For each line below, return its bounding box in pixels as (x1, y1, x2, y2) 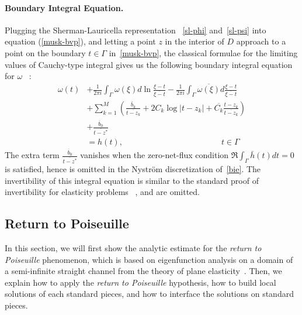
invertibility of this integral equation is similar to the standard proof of (5, 174, 259, 186)
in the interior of (165, 35, 224, 47)
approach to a (236, 35, 286, 47)
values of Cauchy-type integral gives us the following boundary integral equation (5, 58, 293, 70)
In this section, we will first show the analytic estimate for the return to (5, 241, 262, 254)
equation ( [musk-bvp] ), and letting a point (5, 35, 156, 47)
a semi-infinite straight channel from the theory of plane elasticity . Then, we (5, 265, 282, 277)
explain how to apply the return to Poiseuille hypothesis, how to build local (5, 276, 276, 288)
